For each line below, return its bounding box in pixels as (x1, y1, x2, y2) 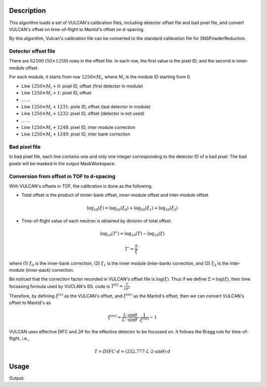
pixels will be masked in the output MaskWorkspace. (9, 161, 116, 166)
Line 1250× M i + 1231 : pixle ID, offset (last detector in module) (21, 103, 151, 111)
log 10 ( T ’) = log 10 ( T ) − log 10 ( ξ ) (100, 231, 165, 238)
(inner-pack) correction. (25, 267, 74, 273)
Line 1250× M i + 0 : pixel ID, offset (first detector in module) (21, 83, 143, 90)
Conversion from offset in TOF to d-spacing (9, 173, 116, 180)
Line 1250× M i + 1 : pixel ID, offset (21, 90, 92, 97)
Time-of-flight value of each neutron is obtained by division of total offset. (21, 218, 172, 224)
